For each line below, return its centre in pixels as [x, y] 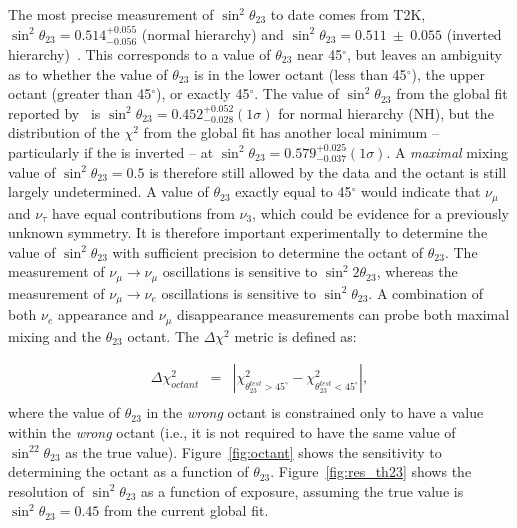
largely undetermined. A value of [108, 191]
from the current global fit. [186, 510]
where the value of [64, 412]
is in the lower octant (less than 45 [300, 73]
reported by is [54, 112]
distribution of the [64, 132]
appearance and [106, 314]
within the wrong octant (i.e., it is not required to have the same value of [232, 432]
